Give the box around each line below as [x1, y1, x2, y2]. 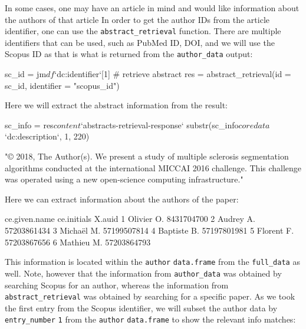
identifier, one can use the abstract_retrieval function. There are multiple [5, 25, 281, 37]
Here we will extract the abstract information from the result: [5, 99, 228, 111]
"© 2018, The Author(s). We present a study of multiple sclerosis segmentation [5, 150, 289, 162]
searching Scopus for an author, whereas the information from [5, 278, 229, 291]
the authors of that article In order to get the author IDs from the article [5, 13, 270, 25]
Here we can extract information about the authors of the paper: [5, 192, 239, 205]
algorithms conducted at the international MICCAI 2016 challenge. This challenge [5, 161, 302, 174]
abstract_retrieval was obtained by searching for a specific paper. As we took [5, 290, 295, 303]
